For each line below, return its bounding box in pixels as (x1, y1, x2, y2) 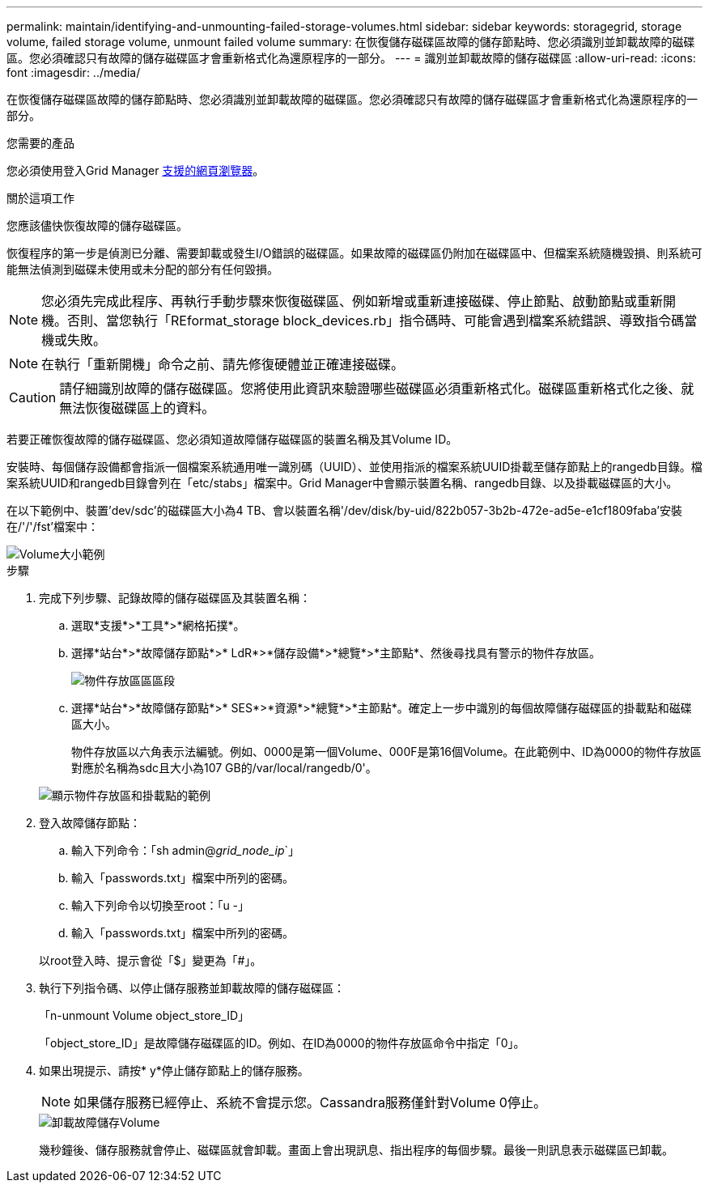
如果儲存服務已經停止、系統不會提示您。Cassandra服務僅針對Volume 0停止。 (74, 1094, 546, 1110)
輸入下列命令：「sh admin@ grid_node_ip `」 (71, 843, 300, 857)
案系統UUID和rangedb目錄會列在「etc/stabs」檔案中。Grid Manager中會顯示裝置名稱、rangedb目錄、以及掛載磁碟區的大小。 (6, 476, 678, 490)
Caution (9, 389, 57, 406)
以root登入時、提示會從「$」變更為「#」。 (39, 953, 262, 967)
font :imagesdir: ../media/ (6, 66, 141, 79)
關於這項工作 (6, 191, 74, 205)
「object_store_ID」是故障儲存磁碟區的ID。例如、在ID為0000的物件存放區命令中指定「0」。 (39, 1036, 525, 1050)
